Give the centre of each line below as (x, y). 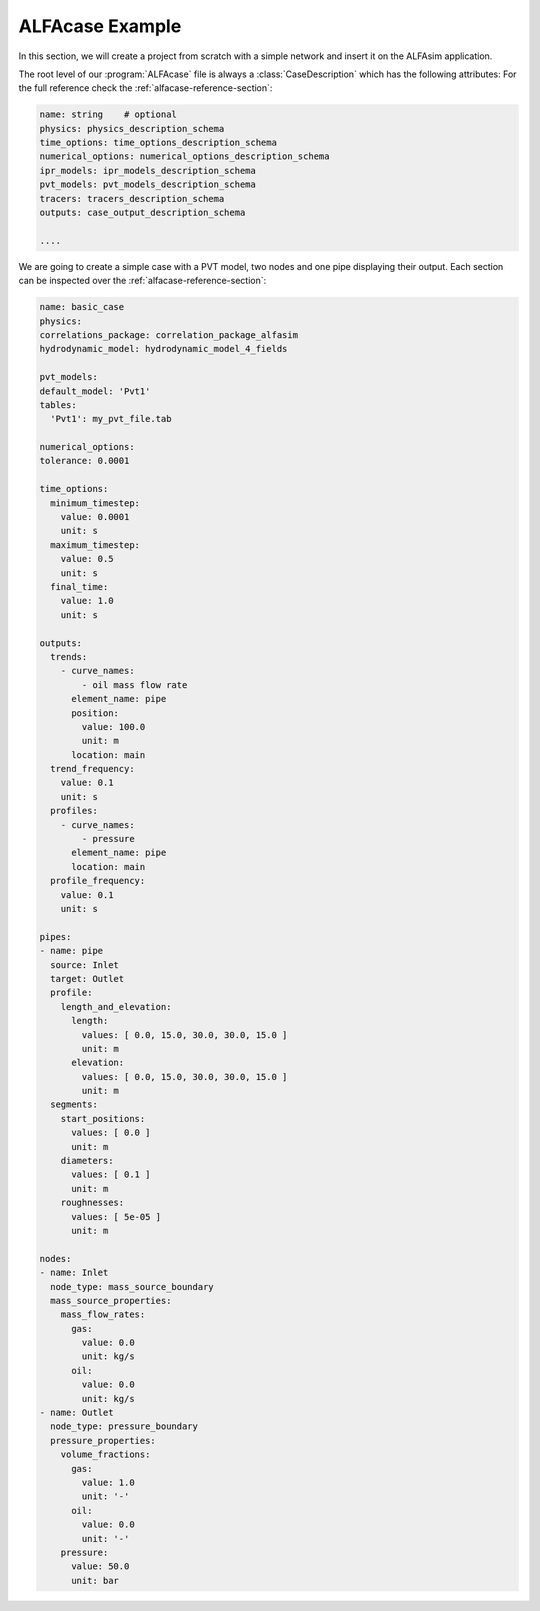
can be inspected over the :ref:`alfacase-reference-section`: (142, 281)
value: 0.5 (87, 559)
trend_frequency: (92, 769)
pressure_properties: (103, 1440)
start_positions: (103, 1118)
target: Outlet (87, 978)
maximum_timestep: (95, 544)
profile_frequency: (98, 881)
